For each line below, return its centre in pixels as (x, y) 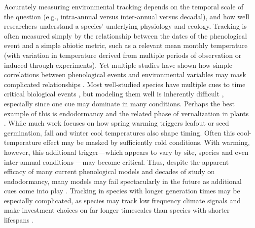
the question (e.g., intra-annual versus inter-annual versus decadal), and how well (127, 16)
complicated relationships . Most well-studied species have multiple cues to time (125, 84)
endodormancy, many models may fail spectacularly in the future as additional (123, 181)
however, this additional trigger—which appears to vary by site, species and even (126, 152)
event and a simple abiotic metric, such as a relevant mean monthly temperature (126, 45)
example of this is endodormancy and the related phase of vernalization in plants (126, 113)
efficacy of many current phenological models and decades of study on (109, 171)
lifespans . (19, 220)
